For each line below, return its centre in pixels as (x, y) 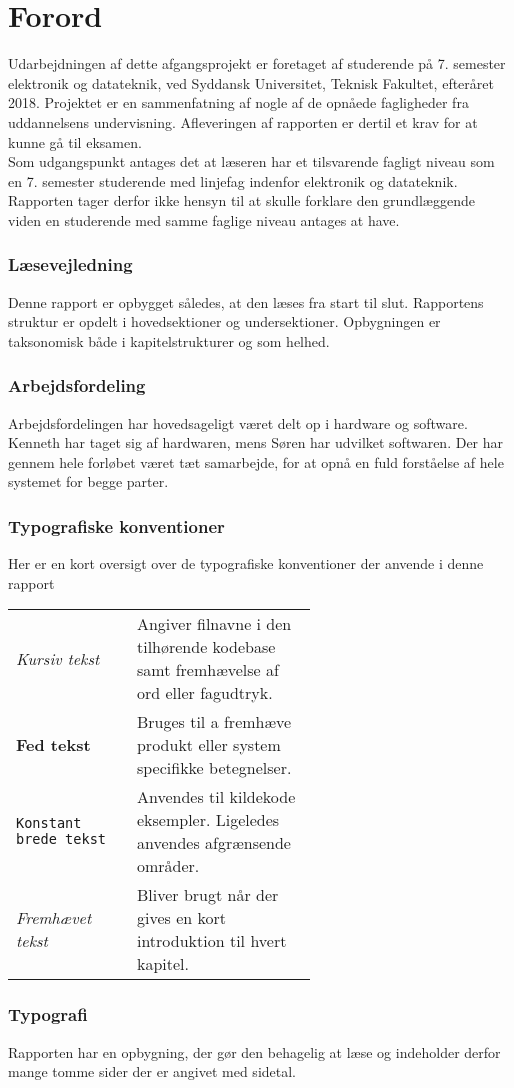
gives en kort (181, 918)
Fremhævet (54, 918)
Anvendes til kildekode (216, 797)
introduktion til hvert (211, 941)
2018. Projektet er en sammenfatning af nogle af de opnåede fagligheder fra (238, 102)
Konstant (49, 823)
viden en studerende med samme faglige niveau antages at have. (204, 219)
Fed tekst (53, 745)
